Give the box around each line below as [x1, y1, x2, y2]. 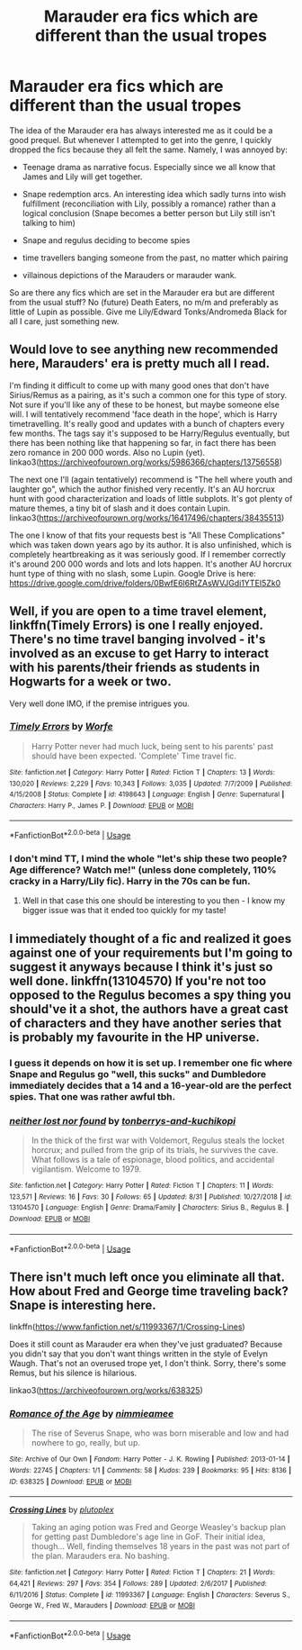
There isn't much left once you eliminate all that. [9, 1269, 285, 1284]
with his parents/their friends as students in [9, 660, 261, 675]
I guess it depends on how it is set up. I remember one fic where [9, 1056, 293, 1069]
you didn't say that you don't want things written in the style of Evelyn [9, 1348, 268, 1359]
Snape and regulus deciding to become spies [22, 234, 191, 245]
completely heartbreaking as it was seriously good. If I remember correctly [9, 548, 286, 559]
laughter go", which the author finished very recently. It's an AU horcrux [9, 484, 276, 494]
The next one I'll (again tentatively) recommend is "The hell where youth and [9, 474, 293, 485]
